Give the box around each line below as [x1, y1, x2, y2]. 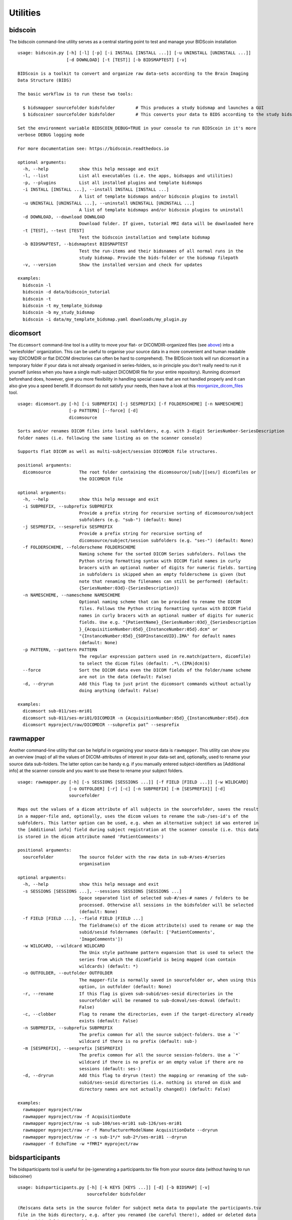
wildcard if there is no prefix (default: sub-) [79, 1038, 198, 1044]
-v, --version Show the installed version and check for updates [22, 262, 202, 267]
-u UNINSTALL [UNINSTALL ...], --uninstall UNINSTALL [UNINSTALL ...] [22, 201, 195, 206]
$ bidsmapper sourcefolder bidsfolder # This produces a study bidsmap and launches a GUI [22, 105, 264, 110]
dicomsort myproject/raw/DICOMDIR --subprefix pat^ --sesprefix [22, 722, 180, 728]
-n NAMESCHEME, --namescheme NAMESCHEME [22, 592, 121, 598]
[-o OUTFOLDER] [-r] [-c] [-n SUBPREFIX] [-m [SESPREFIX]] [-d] [69, 786, 226, 792]
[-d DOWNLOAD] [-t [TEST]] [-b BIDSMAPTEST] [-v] [66, 57, 187, 62]
